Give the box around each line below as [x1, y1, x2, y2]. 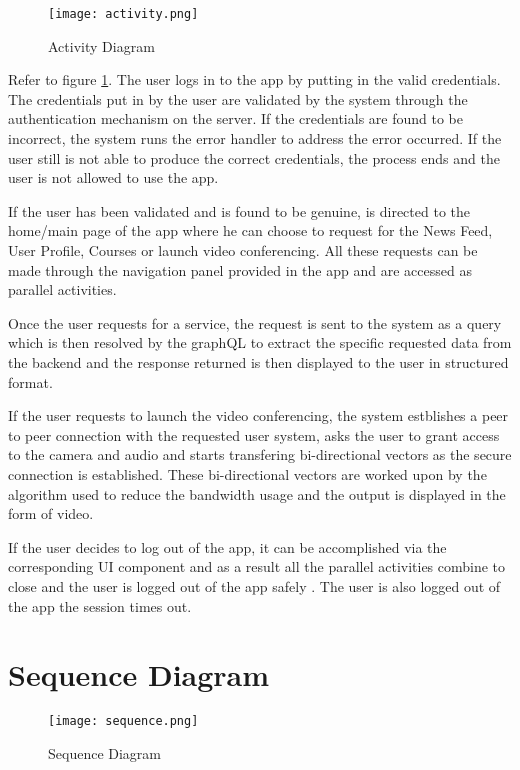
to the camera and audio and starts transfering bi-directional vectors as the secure [8, 444, 512, 465]
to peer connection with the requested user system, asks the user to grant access [8, 424, 500, 445]
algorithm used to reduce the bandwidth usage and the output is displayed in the [8, 483, 506, 504]
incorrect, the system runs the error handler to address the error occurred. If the [8, 128, 502, 149]
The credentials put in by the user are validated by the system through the [8, 88, 468, 109]
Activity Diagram [48, 35, 155, 56]
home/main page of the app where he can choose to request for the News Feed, [8, 220, 493, 241]
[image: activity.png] [48, 7, 199, 21]
